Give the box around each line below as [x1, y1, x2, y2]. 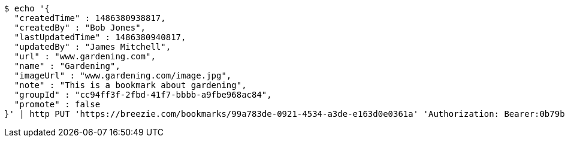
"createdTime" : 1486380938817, [14, 13, 166, 23]
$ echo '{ [4, 4, 50, 13]
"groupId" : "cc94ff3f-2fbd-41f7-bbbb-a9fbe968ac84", [14, 90, 272, 99]
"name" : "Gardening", [14, 61, 120, 71]
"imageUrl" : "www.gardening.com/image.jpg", [14, 71, 232, 80]
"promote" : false [14, 99, 101, 109]
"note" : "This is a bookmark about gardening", [14, 80, 247, 90]
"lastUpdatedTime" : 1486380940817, [14, 32, 186, 42]
